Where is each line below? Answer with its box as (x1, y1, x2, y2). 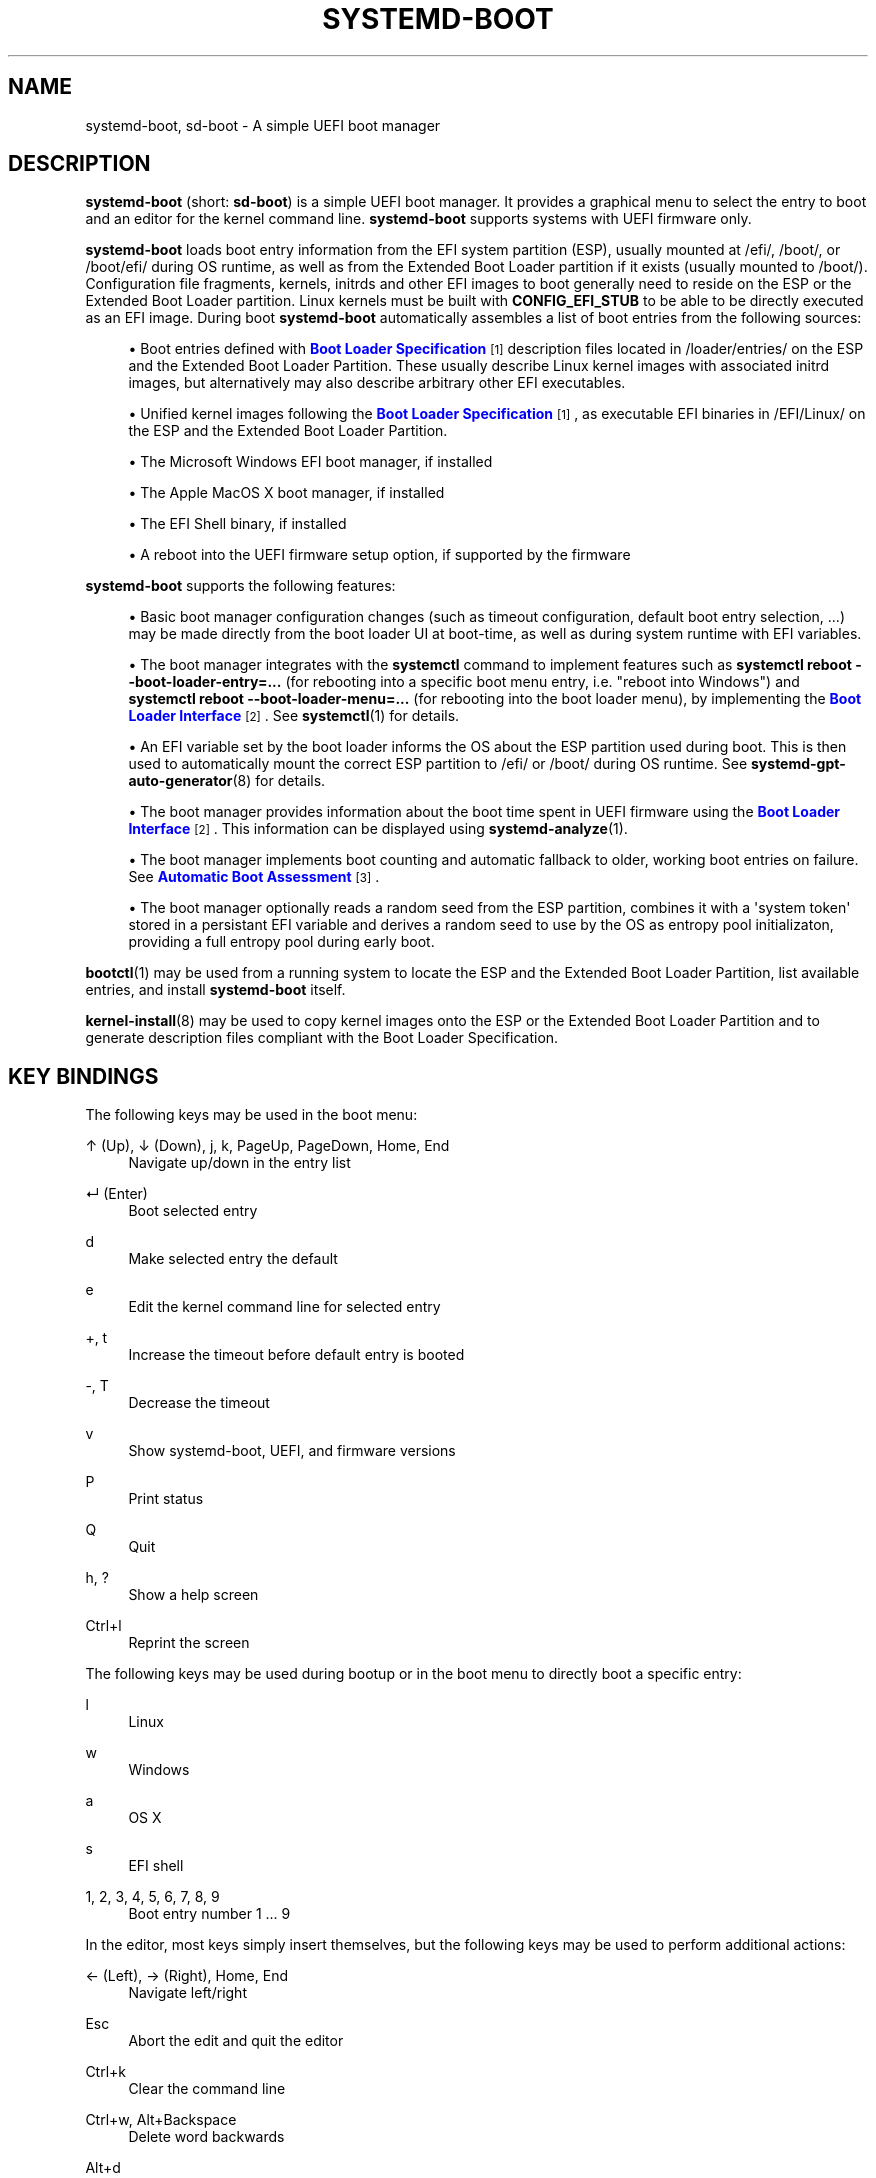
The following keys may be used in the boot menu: (85, 1106, 418, 1124)
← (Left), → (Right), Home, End (85, 1967, 289, 1985)
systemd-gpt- (751, 755, 846, 773)
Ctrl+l (85, 1617, 122, 1635)
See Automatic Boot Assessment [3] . (128, 868, 380, 886)
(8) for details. (232, 772, 326, 790)
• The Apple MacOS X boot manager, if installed (128, 484, 445, 502)
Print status (128, 1490, 204, 1508)
